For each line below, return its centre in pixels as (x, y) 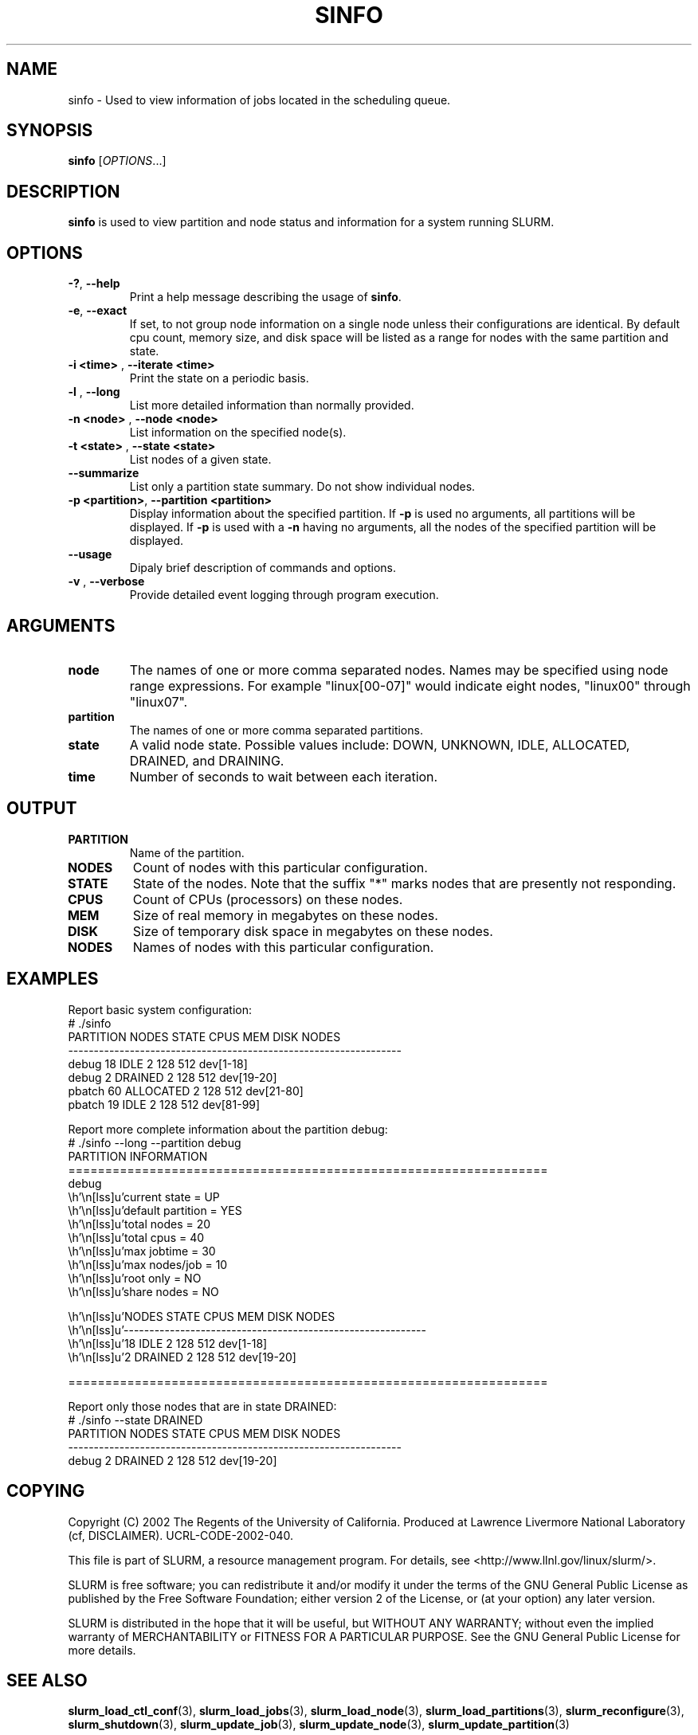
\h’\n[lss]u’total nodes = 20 (139, 1224)
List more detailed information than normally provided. (272, 405)
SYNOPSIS (50, 131)
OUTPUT (42, 809)
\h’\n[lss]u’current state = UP (144, 1196)
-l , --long (94, 392)
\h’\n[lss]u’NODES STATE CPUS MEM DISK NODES (202, 1316)
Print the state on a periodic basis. (219, 378)
